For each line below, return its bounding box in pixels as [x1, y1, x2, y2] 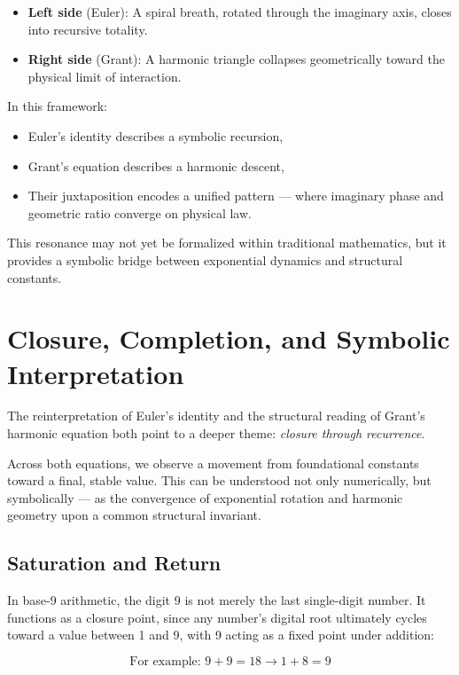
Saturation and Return [7, 549, 222, 577]
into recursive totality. [27, 20, 148, 38]
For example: [129, 655, 201, 668]
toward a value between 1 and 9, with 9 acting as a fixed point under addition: [7, 625, 435, 644]
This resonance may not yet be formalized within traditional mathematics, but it [7, 233, 447, 252]
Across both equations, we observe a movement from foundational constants [7, 453, 419, 472]
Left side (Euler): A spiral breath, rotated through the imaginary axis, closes [27, 3, 452, 20]
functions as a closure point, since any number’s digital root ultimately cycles [7, 608, 427, 626]
